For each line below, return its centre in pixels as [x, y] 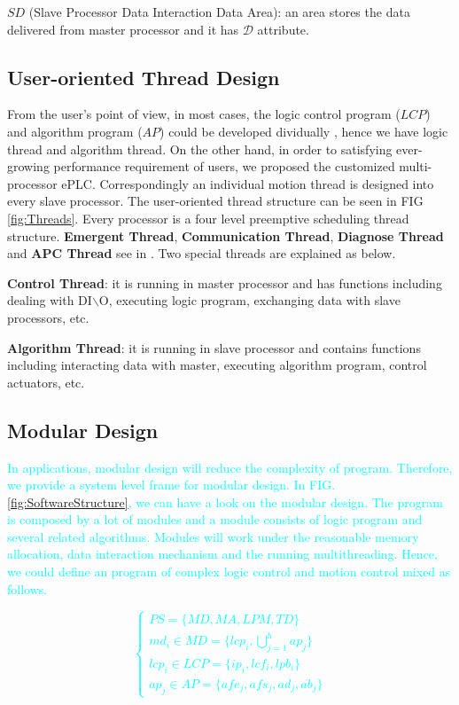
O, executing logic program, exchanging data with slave [249, 300]
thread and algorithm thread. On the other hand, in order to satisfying [200, 149]
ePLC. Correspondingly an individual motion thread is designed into [248, 183]
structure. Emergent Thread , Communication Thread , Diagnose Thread [226, 235]
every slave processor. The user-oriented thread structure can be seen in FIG [215, 201]
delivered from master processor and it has [123, 29]
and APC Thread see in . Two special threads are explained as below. [202, 253]
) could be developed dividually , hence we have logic [304, 131]
